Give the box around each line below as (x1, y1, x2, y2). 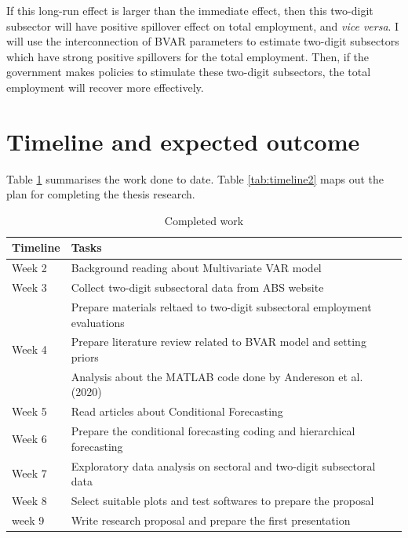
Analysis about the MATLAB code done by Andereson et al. (71, 368, 363, 384)
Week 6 (12, 430, 47, 446)
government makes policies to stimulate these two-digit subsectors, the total (6, 64, 371, 80)
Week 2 (12, 260, 47, 276)
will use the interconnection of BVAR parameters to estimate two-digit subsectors (6, 33, 399, 49)
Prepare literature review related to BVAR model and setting (71, 333, 366, 350)
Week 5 (12, 403, 47, 420)
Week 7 (12, 465, 47, 482)
